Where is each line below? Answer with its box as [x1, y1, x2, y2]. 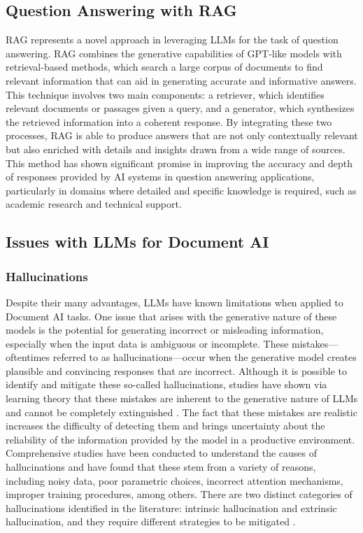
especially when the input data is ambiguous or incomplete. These [6, 336, 289, 350]
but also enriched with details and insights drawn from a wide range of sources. [6, 141, 346, 156]
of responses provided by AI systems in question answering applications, [6, 169, 315, 184]
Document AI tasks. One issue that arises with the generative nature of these [6, 308, 337, 323]
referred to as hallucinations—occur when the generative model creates [52, 350, 357, 364]
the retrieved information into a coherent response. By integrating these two [6, 114, 332, 129]
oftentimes [6, 350, 50, 364]
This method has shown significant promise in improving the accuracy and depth [6, 155, 353, 170]
